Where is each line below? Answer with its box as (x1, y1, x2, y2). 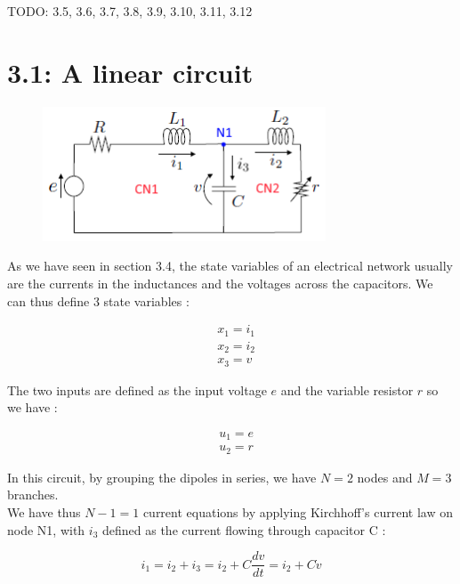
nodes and (357, 467, 413, 486)
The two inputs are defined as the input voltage (7, 380, 267, 399)
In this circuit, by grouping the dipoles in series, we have (7, 467, 317, 486)
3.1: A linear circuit (7, 53, 254, 90)
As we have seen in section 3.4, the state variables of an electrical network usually (7, 256, 454, 275)
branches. (7, 485, 59, 504)
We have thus (7, 503, 81, 522)
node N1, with (7, 520, 85, 539)
